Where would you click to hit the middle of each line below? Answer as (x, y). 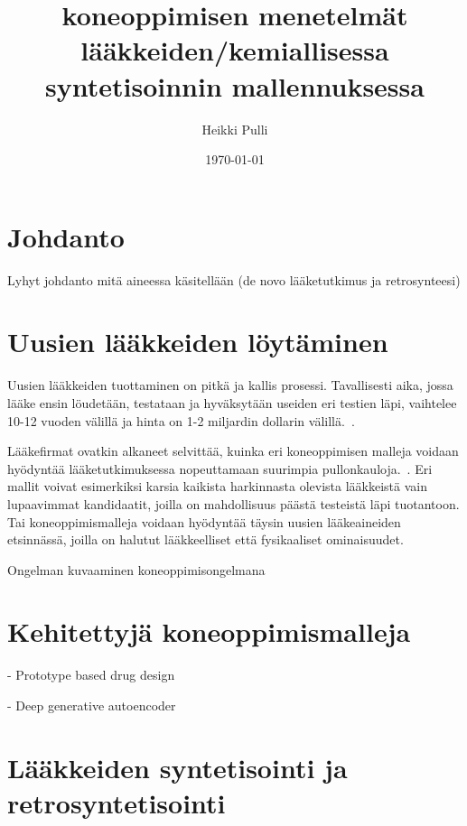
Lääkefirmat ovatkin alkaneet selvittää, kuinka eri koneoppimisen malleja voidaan (233, 451)
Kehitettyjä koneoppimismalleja (209, 631)
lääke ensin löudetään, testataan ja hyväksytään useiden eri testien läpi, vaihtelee (232, 402)
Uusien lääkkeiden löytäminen (198, 342)
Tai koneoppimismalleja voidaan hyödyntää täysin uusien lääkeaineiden (204, 521)
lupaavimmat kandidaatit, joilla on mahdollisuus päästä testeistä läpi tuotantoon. (233, 503)
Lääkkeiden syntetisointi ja (177, 767)
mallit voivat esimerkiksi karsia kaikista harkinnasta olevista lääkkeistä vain (217, 486)
